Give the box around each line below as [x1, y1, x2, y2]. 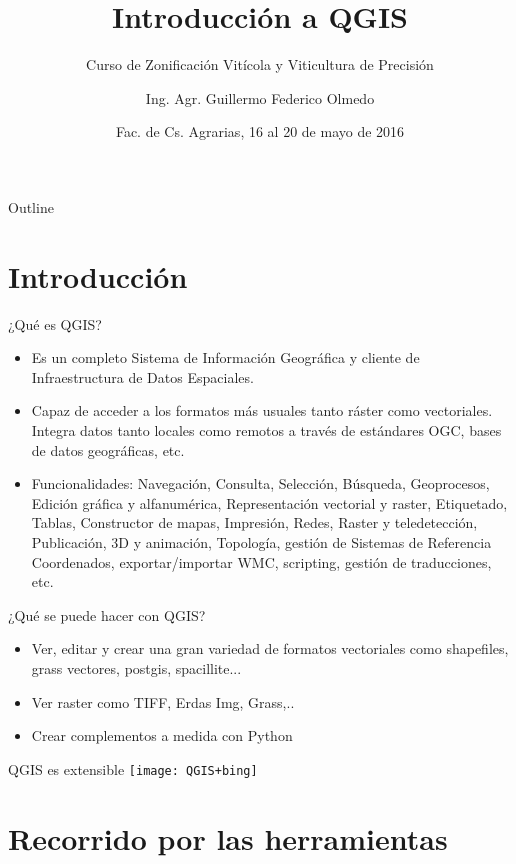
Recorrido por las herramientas [8, 817, 448, 858]
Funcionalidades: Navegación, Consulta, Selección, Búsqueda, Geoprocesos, [31, 473, 490, 494]
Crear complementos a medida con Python [31, 725, 293, 746]
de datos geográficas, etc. [31, 439, 185, 460]
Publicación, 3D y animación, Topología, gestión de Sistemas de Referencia [31, 531, 492, 552]
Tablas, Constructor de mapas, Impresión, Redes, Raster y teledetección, [31, 512, 478, 533]
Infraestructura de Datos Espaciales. [31, 366, 254, 387]
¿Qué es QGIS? [8, 313, 102, 334]
